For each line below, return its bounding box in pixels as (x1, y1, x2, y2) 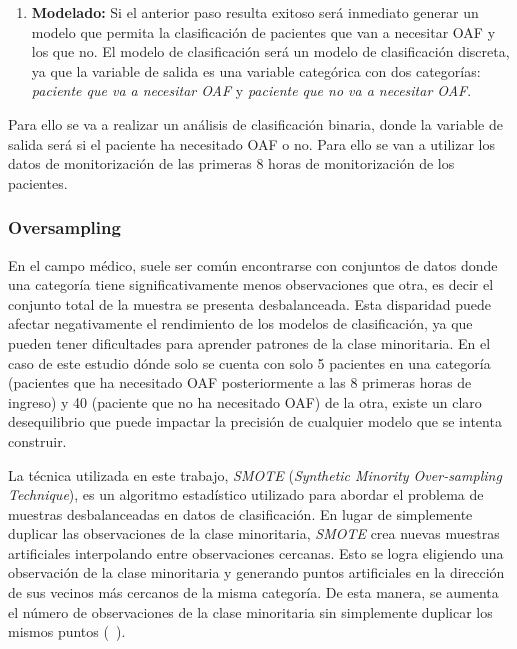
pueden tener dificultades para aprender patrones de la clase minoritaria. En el (8, 332, 491, 353)
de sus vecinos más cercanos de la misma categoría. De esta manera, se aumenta (8, 582, 499, 603)
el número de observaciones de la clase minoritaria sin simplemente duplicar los (8, 601, 493, 622)
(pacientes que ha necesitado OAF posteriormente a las (8, 372, 346, 393)
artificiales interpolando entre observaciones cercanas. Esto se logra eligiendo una (8, 542, 504, 563)
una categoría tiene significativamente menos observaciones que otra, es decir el (8, 274, 494, 295)
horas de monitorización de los (268, 153, 455, 174)
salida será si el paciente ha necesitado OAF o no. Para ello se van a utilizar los (8, 133, 496, 154)
